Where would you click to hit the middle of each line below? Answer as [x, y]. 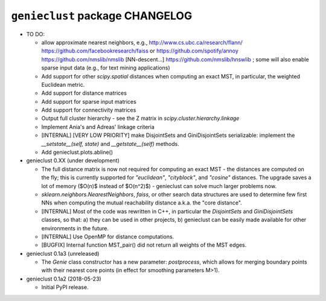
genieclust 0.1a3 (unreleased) [63, 253]
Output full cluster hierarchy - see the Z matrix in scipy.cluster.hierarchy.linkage [140, 118]
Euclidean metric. [63, 84]
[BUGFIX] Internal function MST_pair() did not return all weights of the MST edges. [144, 245]
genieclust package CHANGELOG [102, 16]
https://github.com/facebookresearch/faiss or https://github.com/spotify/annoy [140, 51]
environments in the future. [75, 228]
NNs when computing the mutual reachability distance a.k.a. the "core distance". [142, 203]
